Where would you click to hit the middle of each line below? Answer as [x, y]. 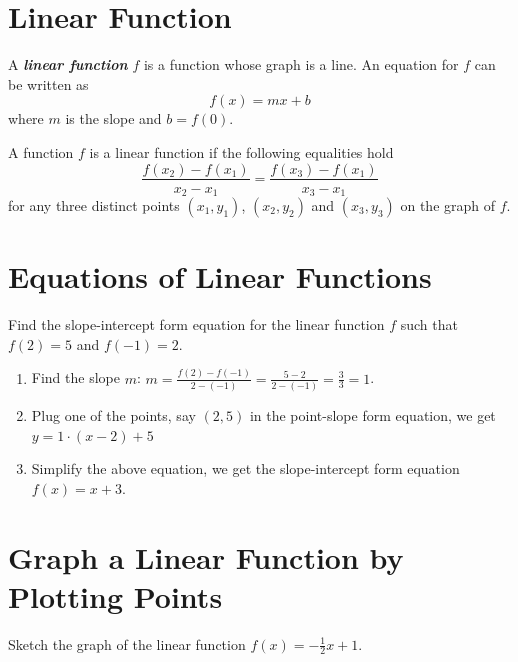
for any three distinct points [94, 205]
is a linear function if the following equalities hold [241, 151]
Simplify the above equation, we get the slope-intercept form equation [245, 468]
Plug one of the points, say [113, 414]
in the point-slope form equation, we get [372, 414]
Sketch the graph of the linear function [127, 643]
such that [429, 324]
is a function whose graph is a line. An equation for [301, 64]
